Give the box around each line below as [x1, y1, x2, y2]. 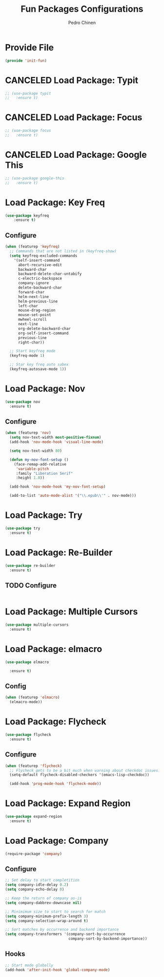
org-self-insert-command [18, 331, 69, 336]
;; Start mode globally [5, 963, 54, 968]
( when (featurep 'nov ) [5, 430, 51, 436]
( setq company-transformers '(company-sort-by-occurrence [5, 932, 125, 937]
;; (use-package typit [5, 91, 51, 96]
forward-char [18, 290, 45, 294]
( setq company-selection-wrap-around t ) [5, 918, 89, 923]
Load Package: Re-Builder [5, 547, 113, 558]
